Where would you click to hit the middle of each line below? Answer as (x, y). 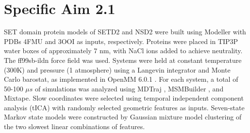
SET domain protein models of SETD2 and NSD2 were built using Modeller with (125, 32)
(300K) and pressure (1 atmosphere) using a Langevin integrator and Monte (117, 69)
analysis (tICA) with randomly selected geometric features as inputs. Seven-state (124, 107)
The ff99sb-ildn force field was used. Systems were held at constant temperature (123, 60)
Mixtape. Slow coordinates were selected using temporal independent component (124, 98)
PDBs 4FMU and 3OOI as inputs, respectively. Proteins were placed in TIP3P (121, 41)
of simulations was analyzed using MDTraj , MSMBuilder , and (129, 88)
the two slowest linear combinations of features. (75, 126)
